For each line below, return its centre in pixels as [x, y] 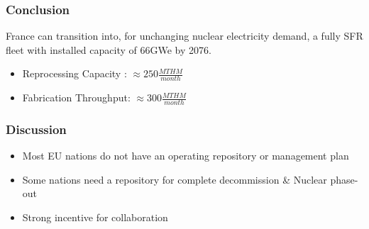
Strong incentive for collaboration [95, 217]
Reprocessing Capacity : [75, 73]
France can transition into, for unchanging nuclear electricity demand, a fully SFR [184, 36]
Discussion [36, 129]
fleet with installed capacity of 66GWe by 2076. [109, 49]
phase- [344, 179]
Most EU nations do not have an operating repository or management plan [186, 156]
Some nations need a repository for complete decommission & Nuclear [175, 179]
